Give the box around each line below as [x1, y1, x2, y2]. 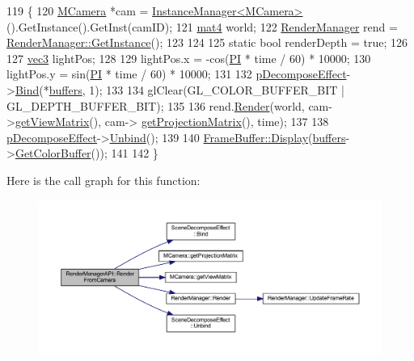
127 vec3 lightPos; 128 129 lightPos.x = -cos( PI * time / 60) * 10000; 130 [6, 49, 371, 66]
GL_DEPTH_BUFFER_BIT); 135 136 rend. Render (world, [6, 97, 305, 114]
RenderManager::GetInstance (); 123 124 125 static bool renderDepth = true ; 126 [6, 34, 408, 51]
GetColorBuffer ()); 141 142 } [15, 145, 158, 162]
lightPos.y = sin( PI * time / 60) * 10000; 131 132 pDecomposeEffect [6, 65, 347, 82]
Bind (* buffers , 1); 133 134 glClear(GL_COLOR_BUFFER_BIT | [15, 81, 344, 98]
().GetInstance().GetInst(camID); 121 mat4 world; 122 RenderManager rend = [6, 18, 398, 35]
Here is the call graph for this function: [6, 171, 201, 188]
